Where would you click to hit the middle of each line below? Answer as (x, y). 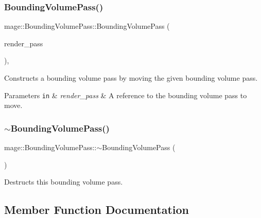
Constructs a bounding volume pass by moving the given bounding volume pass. (131, 78)
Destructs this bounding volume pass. (64, 182)
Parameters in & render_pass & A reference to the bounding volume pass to (126, 95)
